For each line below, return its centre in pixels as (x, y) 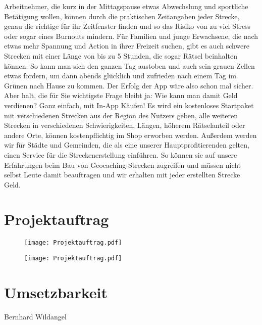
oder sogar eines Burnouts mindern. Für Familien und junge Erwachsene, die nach (131, 36)
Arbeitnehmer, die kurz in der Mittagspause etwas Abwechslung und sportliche (126, 6)
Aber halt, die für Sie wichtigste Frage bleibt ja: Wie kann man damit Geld (121, 95)
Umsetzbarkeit (56, 292)
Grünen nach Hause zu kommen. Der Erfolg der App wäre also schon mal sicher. (129, 85)
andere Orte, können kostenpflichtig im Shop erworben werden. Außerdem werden (130, 135)
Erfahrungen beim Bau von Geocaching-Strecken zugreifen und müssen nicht (123, 165)
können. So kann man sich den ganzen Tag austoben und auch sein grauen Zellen (129, 65)
